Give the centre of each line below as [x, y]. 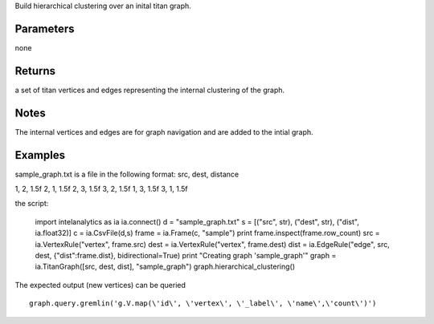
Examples [40, 155]
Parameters [45, 28]
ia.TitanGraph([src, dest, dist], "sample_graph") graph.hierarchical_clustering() [165, 267]
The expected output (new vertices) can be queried [100, 285]
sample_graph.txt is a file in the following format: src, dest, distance [127, 174]
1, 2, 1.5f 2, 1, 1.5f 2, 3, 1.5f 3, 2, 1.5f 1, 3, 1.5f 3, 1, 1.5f [101, 189]
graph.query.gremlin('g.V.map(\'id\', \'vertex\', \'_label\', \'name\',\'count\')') [203, 304]
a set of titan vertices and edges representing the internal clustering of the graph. [150, 90]
